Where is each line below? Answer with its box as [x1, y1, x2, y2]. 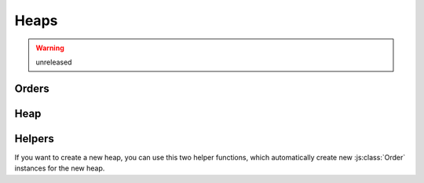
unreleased [35, 57, 72, 67]
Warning [35, 43, 64, 53]
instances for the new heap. [14, 163, 105, 173]
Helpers [14, 132, 54, 145]
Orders [14, 82, 50, 95]
